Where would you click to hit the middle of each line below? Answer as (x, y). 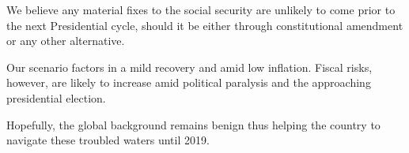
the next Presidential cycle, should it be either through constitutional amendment (205, 25)
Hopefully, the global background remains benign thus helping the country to (193, 124)
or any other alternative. (66, 41)
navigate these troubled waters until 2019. (108, 140)
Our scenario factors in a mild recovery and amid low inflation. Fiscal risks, (189, 67)
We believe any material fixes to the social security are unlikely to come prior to (201, 9)
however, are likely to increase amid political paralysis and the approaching (189, 82)
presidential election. (56, 97)
